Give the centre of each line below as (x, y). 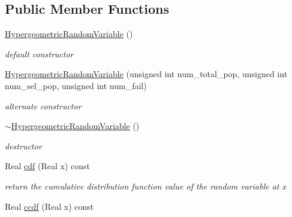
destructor (23, 146)
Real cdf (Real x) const (48, 166)
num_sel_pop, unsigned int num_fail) (76, 85)
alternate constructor (43, 106)
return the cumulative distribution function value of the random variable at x (146, 186)
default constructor (39, 54)
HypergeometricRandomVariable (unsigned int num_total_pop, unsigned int (146, 74)
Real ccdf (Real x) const (49, 206)
